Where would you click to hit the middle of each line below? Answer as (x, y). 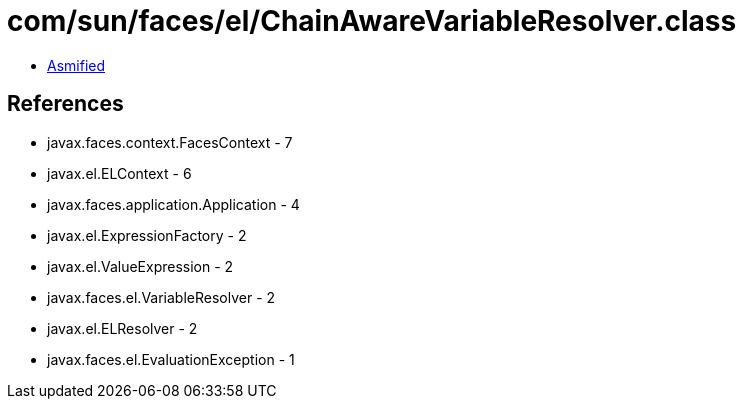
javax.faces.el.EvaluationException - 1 (171, 359)
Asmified (76, 65)
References (65, 104)
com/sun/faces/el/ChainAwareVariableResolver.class (372, 21)
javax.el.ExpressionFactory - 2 (147, 235)
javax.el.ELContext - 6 (119, 173)
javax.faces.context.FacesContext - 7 (170, 142)
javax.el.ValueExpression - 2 (140, 266)
